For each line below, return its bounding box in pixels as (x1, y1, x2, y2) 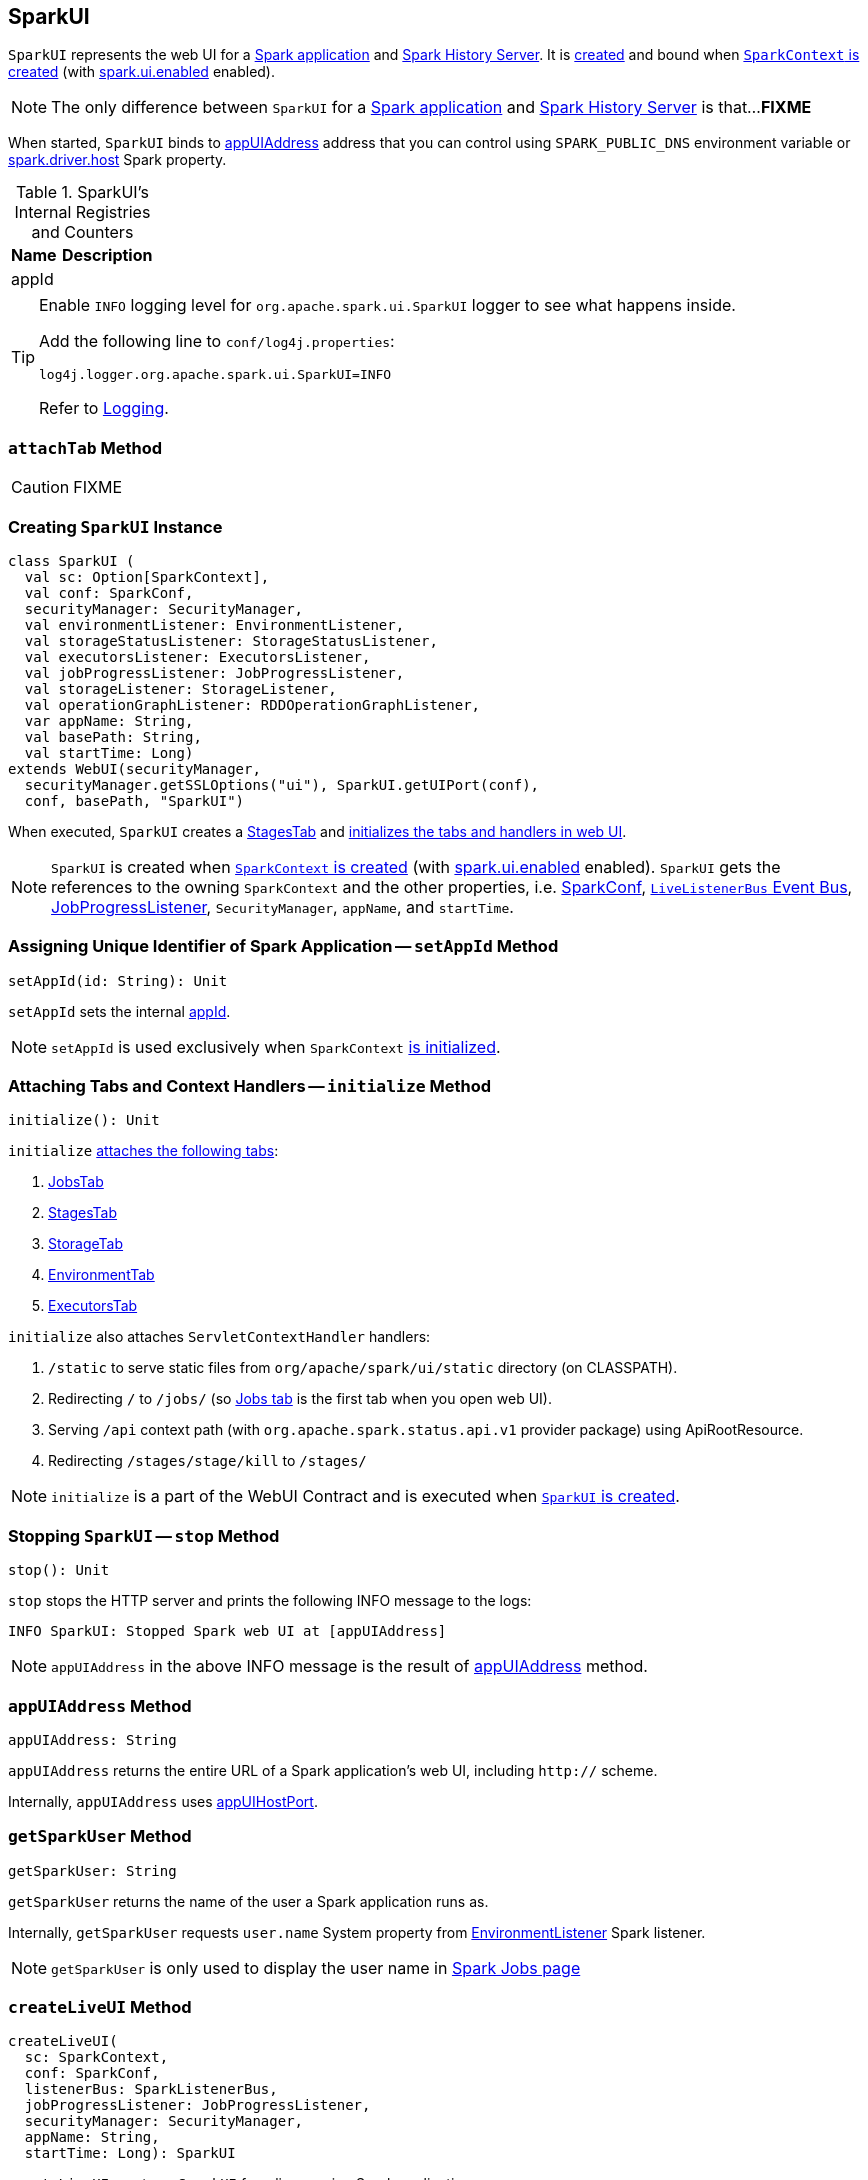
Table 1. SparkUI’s (15, 182, 149, 203)
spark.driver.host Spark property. (8, 151, 227, 169)
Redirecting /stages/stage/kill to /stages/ (48, 1452, 367, 1470)
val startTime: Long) (24, 744, 194, 761)
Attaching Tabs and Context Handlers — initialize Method (8, 1076, 492, 1097)
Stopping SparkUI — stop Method (8, 1525, 280, 1546)
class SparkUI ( (8, 552, 135, 569)
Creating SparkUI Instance (8, 516, 223, 537)
